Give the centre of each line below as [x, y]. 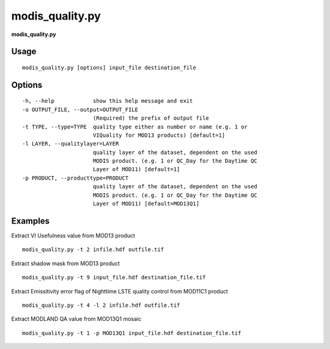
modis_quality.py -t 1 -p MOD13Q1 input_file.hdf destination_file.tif [132, 333]
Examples [31, 221]
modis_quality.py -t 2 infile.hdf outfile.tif [93, 250]
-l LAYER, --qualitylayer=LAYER [71, 144]
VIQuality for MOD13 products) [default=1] [159, 135]
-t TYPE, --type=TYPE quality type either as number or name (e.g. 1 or [135, 127]
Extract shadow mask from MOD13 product [66, 263]
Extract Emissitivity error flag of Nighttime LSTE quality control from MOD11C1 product [120, 291]
